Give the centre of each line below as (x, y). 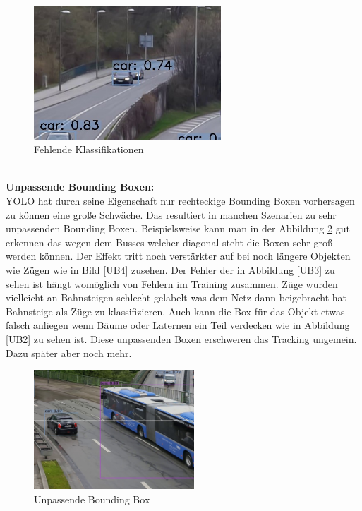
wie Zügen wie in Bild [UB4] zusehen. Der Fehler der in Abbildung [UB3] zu (170, 269)
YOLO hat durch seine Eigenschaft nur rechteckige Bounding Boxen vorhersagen (180, 200)
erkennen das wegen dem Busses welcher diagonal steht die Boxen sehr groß (169, 242)
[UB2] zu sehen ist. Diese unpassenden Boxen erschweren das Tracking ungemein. (181, 338)
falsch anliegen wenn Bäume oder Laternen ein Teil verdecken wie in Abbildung (178, 325)
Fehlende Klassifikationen (89, 149)
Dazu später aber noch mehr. (69, 353)
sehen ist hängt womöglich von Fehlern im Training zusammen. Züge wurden (172, 283)
